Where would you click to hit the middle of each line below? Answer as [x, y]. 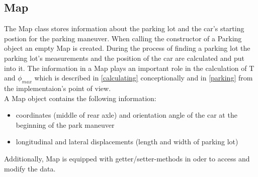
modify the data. [30, 168]
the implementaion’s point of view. [58, 88]
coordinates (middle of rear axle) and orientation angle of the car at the [126, 115]
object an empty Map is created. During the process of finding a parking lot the [127, 48]
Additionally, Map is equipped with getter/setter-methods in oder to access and [127, 158]
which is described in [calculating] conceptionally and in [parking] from [144, 78]
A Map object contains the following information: [80, 98]
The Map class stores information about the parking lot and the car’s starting [124, 28]
